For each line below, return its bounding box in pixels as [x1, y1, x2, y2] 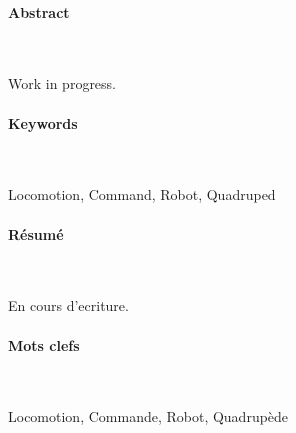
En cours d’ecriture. [8, 295, 129, 316]
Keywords [8, 112, 78, 133]
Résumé [8, 223, 64, 244]
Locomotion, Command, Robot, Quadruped [8, 184, 276, 205]
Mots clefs [8, 334, 80, 355]
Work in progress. [8, 73, 117, 94]
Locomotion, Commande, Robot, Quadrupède [8, 406, 289, 427]
